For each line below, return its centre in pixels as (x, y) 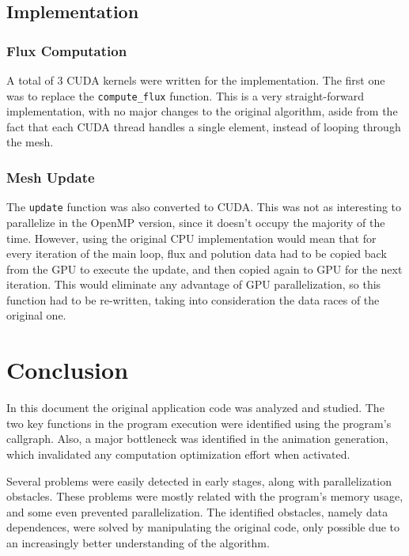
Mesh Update (51, 177)
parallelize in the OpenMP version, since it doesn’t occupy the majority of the (196, 222)
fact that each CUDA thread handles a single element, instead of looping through (204, 126)
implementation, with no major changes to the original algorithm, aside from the (202, 111)
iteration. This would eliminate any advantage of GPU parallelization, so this (194, 284)
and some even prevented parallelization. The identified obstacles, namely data (197, 511)
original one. (36, 315)
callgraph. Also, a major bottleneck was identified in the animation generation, (197, 439)
